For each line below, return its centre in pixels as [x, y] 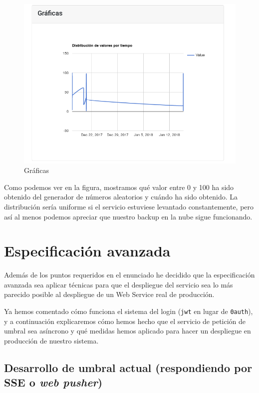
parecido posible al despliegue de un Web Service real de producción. [109, 294]
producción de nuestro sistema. [51, 340]
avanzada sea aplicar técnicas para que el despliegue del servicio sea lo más [119, 284]
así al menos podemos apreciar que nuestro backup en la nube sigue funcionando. [128, 216]
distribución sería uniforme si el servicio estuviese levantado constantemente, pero [129, 206]
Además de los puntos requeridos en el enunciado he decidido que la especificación [129, 275]
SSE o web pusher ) [53, 382]
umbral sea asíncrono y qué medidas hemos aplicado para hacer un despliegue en [128, 331]
